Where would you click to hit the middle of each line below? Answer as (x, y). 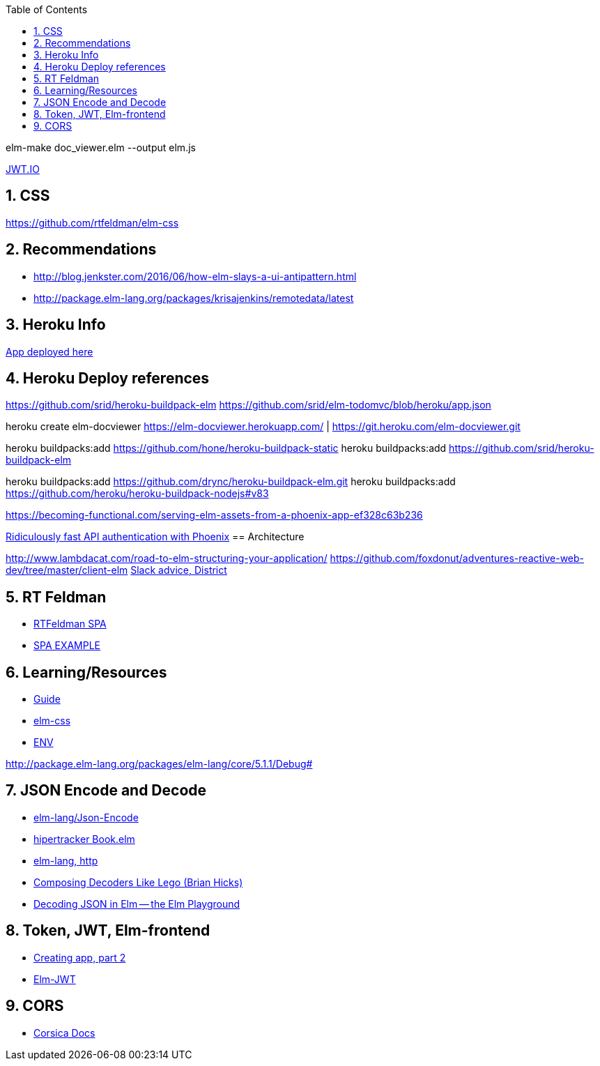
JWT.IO (23, 169)
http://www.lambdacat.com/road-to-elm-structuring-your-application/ (167, 558)
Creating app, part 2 (80, 957)
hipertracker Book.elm (84, 839)
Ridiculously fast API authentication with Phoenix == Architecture (155, 537)
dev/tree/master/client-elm (67, 570)
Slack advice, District (179, 570)
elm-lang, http (66, 860)
